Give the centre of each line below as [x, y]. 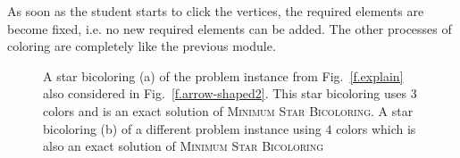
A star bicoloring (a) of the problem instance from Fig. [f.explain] [223, 75]
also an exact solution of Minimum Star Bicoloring [184, 146]
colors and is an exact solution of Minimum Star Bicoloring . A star [228, 110]
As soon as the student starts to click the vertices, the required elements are [216, 11]
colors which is [376, 128]
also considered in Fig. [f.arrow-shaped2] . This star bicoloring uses [225, 93]
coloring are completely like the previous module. [142, 46]
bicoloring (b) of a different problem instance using [182, 128]
